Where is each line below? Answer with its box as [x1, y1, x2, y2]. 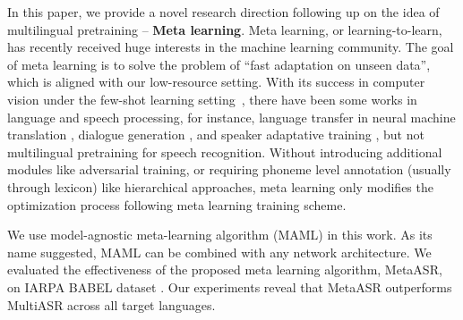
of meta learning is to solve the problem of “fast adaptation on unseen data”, [7, 55, 431, 73]
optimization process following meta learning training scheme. [7, 195, 347, 214]
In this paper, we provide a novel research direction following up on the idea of [7, 3, 440, 21]
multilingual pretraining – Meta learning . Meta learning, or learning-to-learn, [7, 20, 442, 38]
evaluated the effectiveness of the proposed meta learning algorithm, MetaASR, [7, 260, 442, 279]
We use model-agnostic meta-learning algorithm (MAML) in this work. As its [7, 225, 433, 244]
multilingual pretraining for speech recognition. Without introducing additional [7, 142, 442, 161]
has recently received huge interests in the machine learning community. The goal [7, 38, 454, 56]
